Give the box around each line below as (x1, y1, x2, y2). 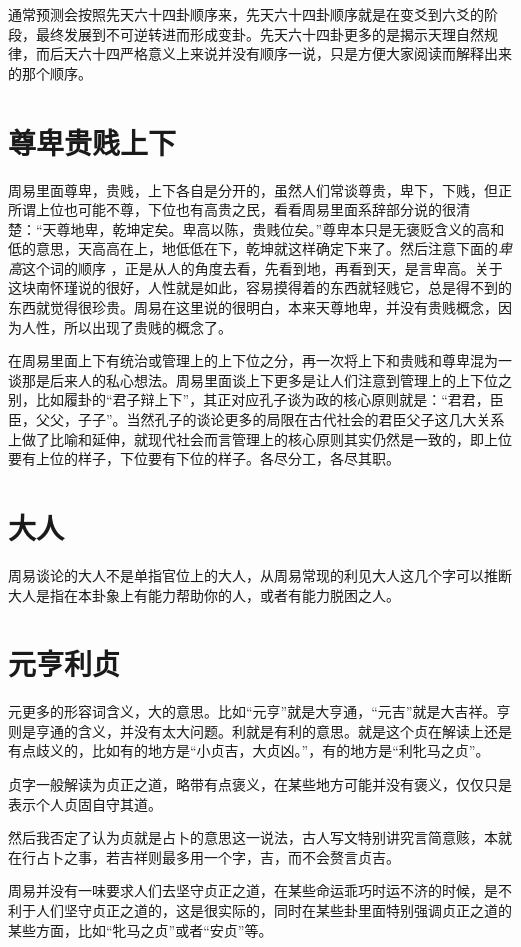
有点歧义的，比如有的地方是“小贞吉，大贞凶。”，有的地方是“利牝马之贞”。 (8, 740, 490, 761)
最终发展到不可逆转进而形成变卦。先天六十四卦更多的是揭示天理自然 (35, 23, 484, 44)
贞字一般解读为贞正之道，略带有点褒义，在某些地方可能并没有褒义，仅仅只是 (8, 774, 512, 795)
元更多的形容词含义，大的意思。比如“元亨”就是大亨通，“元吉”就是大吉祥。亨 (8, 701, 511, 722)
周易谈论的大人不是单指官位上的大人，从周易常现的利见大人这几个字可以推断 (8, 564, 512, 585)
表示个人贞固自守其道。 (8, 793, 162, 814)
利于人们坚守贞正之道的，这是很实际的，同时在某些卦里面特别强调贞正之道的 (8, 900, 512, 920)
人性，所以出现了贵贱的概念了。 (21, 316, 232, 337)
